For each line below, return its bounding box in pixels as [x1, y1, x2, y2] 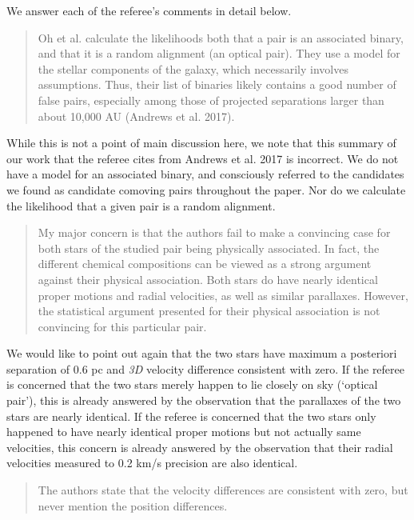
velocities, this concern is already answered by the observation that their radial [6, 438, 393, 455]
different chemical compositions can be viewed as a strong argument [38, 255, 372, 272]
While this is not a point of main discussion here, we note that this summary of [6, 134, 396, 151]
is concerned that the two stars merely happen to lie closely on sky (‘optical [6, 376, 378, 393]
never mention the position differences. [38, 497, 228, 514]
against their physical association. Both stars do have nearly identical [38, 270, 378, 287]
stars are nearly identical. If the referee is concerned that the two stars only [6, 407, 376, 424]
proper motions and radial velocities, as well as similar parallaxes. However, [38, 286, 408, 303]
